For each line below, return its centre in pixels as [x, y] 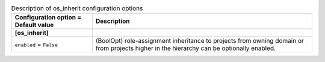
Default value [34, 25]
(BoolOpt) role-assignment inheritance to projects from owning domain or [200, 41]
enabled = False [36, 45]
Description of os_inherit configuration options [77, 8]
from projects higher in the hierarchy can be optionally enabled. [186, 48]
